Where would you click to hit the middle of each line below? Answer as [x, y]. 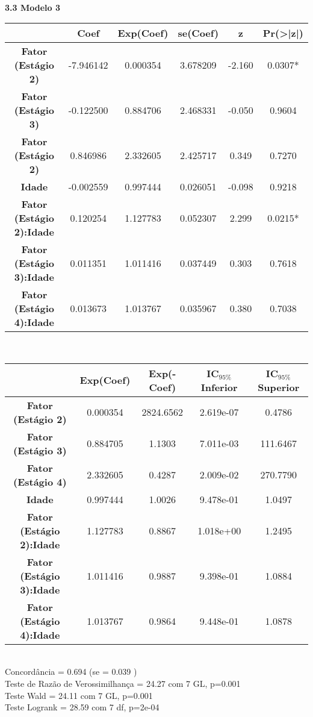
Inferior [219, 387]
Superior [279, 387]
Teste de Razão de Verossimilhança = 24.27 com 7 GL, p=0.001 [123, 683]
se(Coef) [198, 33]
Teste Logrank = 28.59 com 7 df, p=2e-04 [82, 707]
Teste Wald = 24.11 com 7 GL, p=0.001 [79, 695]
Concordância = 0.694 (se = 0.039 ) [71, 672]
